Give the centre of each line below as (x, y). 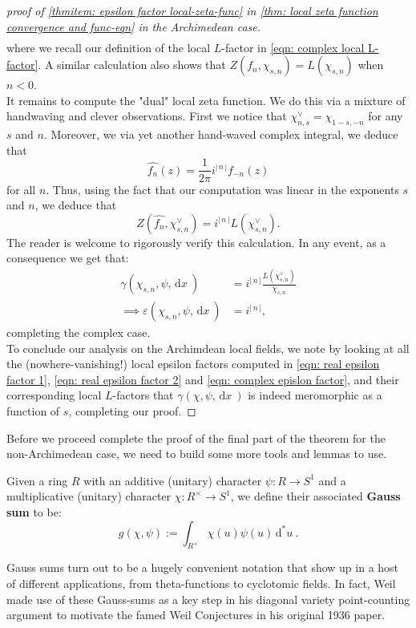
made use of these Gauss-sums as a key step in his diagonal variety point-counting (208, 599)
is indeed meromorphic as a (315, 395)
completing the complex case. (79, 332)
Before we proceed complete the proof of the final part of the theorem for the (196, 438)
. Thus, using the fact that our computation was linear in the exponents (222, 189)
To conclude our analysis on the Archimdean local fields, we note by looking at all (208, 348)
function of (33, 411)
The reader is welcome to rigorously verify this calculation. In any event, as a (196, 242)
